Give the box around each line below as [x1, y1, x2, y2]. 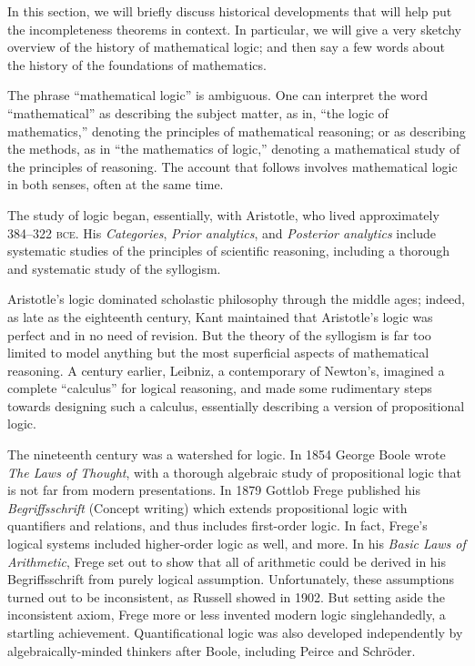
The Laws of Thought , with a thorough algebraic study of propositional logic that [7, 462, 462, 481]
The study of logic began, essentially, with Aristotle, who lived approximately [7, 205, 440, 224]
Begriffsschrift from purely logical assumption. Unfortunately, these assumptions [7, 570, 455, 589]
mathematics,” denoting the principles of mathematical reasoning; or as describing [7, 121, 466, 140]
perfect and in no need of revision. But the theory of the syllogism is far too [7, 325, 431, 344]
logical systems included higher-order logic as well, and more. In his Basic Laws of [7, 534, 466, 553]
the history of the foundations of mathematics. [7, 55, 267, 74]
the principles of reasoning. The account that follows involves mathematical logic [7, 156, 458, 176]
